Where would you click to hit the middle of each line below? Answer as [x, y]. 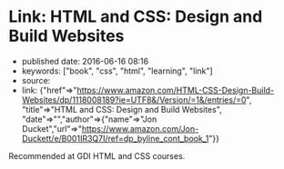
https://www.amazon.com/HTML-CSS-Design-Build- [176, 90]
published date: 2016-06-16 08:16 [85, 61]
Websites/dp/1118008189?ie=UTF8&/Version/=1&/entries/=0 [134, 99]
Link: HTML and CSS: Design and [136, 17]
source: [36, 80]
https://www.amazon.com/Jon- [140, 128]
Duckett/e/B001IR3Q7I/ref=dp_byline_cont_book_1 [115, 138]
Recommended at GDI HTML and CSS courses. [97, 155]
